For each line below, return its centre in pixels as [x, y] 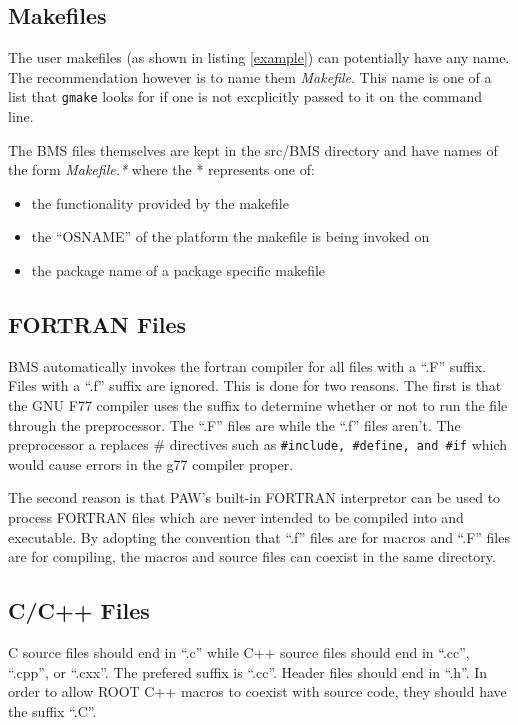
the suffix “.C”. [52, 710]
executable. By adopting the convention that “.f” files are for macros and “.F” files [259, 536]
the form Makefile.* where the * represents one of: [161, 169]
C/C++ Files [79, 610]
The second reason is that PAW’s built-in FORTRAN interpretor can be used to [254, 497]
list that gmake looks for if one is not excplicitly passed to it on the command [245, 96]
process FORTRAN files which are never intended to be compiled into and [236, 517]
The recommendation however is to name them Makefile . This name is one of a [250, 76]
